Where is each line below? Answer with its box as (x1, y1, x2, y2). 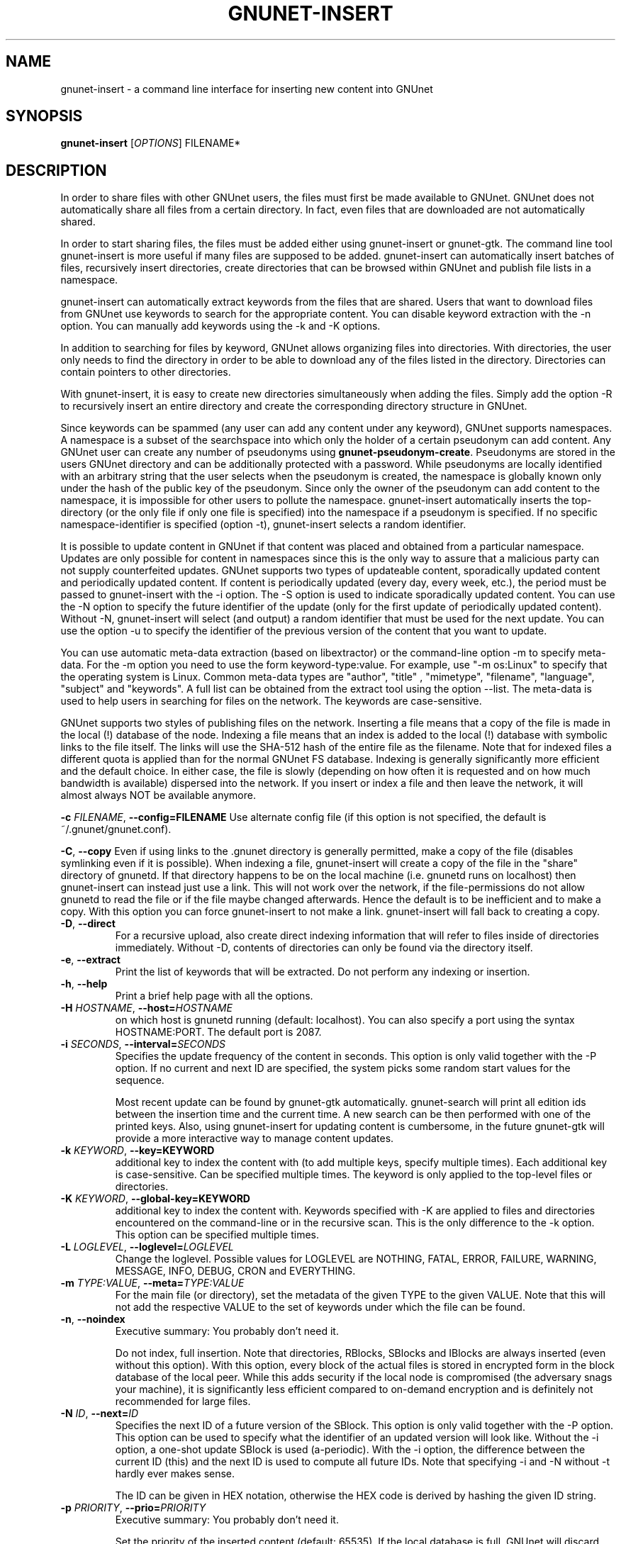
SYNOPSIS (6, 107, 83, 125)
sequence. (115, 1074, 164, 1087)
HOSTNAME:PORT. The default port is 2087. (115, 1026, 322, 1039)
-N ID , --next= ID (60, 1407, 139, 1420)
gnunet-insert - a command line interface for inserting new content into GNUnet (60, 82, 433, 95)
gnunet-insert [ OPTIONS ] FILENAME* (60, 137, 241, 150)
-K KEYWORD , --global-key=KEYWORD (60, 1192, 250, 1205)
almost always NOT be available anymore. (60, 789, 256, 802)
